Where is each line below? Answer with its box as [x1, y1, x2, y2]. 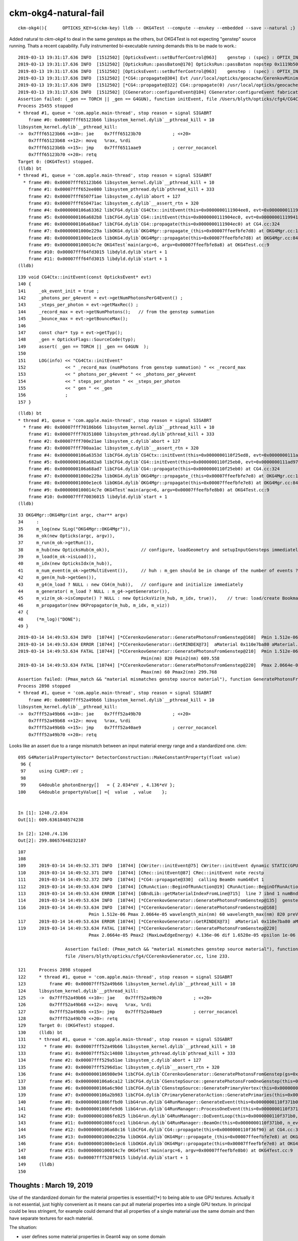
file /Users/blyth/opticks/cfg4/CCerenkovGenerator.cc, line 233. [65, 953, 230, 959]
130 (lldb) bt [18, 1030, 63, 1035]
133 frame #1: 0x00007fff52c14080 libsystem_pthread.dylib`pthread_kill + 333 [18, 1050, 235, 1056]
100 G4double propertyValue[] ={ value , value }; [18, 789, 167, 795]
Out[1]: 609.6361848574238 [18, 817, 84, 823]
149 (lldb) [18, 1162, 55, 1168]
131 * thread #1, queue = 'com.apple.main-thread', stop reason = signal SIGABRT [18, 1036, 233, 1042]
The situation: [9, 1224, 37, 1231]
